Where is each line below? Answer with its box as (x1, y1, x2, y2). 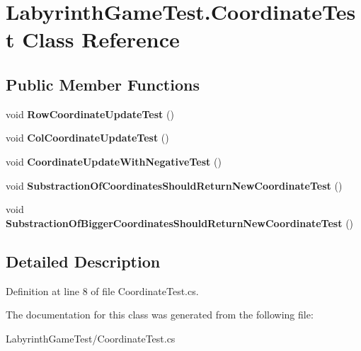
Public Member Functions (6, 73, 200, 95)
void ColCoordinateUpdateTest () (6, 130, 169, 145)
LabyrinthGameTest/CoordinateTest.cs (6, 330, 176, 345)
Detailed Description (6, 250, 161, 272)
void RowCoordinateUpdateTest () (6, 106, 174, 121)
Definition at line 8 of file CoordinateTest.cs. (6, 283, 199, 298)
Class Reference (22, 25, 180, 54)
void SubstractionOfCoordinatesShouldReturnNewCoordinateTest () (6, 178, 343, 192)
